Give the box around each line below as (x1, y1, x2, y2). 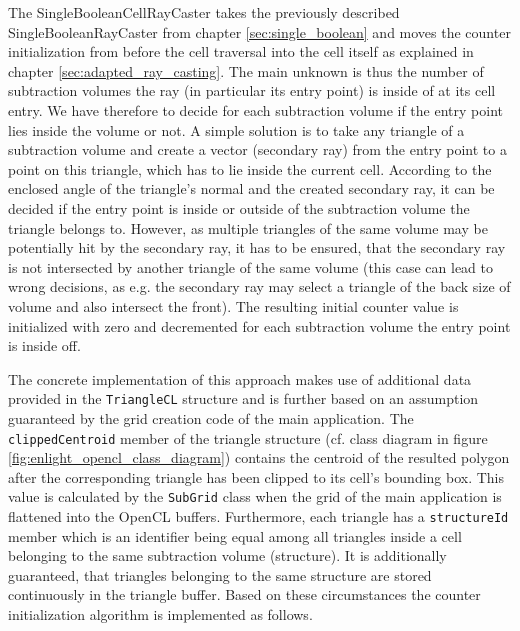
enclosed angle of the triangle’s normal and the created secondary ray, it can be (8, 178, 495, 199)
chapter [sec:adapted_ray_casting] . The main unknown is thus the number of (8, 60, 484, 81)
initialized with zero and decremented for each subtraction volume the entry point (8, 315, 511, 336)
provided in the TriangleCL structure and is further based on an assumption (8, 388, 479, 409)
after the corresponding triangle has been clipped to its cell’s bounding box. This (8, 466, 505, 487)
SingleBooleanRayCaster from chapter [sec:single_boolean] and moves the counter (8, 21, 511, 42)
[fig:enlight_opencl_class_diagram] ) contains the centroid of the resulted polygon (8, 447, 510, 468)
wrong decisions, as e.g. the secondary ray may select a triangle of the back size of (8, 276, 511, 297)
